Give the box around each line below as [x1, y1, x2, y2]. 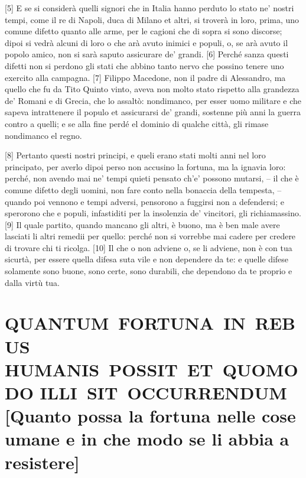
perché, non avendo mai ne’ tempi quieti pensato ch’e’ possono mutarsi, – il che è [5, 172, 299, 184]
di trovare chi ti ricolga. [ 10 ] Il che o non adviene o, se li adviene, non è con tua [5, 241, 292, 253]
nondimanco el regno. [5, 129, 82, 141]
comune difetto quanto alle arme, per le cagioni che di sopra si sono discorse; [5, 25, 282, 37]
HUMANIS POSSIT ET [5, 357, 213, 381]
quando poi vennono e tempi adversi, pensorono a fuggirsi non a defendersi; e [5, 195, 285, 207]
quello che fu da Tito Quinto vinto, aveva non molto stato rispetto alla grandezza [5, 83, 300, 95]
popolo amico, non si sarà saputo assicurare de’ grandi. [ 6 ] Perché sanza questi [5, 48, 289, 60]
